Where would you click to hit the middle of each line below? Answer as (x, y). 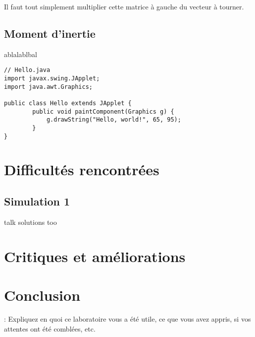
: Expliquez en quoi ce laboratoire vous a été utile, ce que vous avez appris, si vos (127, 318)
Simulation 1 (37, 201)
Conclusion (42, 295)
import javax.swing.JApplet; (52, 79)
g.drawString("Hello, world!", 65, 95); (114, 120)
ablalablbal (21, 54)
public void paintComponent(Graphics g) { (103, 111)
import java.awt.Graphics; (48, 87)
